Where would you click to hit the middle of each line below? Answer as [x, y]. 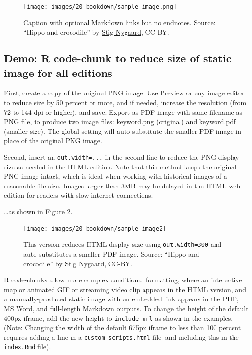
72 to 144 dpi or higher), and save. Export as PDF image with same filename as [123, 112]
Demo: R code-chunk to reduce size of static [118, 58]
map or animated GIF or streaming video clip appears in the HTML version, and [125, 289]
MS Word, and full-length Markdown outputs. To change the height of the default [126, 308]
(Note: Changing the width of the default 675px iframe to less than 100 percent [123, 327]
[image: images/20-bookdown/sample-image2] [95, 229]
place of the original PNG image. [53, 140]
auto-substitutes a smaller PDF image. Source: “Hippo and [111, 253]
